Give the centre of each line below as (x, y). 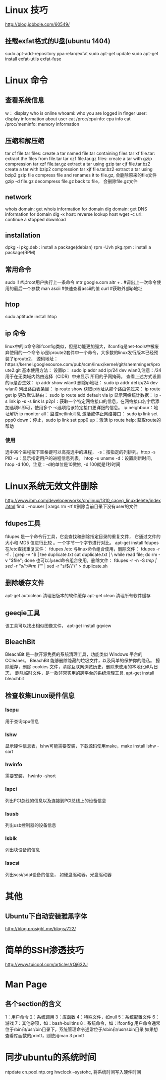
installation (23, 235)
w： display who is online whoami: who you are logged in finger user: (76, 113)
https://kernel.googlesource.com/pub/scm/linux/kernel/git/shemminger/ (79, 364)
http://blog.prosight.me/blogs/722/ (41, 928)
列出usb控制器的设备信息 (31, 825)
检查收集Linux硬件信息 (40, 695)
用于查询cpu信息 (22, 721)
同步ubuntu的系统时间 (51, 1057)
